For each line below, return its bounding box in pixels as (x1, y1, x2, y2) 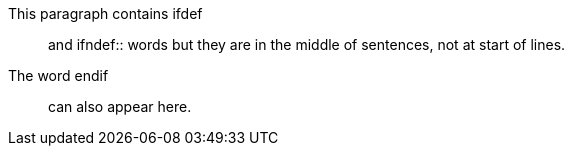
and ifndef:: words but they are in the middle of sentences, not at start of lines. (48, 36, 566, 53)
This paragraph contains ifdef (8, 5, 203, 22)
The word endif (8, 67, 109, 84)
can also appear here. (48, 98, 192, 115)
